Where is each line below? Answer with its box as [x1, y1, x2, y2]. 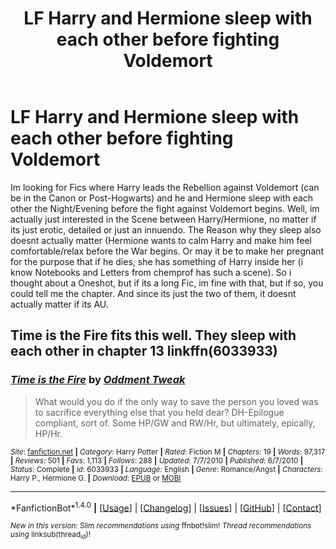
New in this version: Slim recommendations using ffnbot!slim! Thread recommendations [10, 521, 312, 531]
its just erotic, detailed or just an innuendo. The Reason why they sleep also [10, 223, 322, 236]
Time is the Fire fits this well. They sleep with [10, 327, 297, 344]
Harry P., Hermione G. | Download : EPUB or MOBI [10, 473, 182, 483]
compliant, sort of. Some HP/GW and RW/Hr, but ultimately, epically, [34, 417, 316, 429]
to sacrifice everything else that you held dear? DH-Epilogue [34, 406, 285, 418]
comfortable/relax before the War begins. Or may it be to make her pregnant [10, 245, 325, 257]
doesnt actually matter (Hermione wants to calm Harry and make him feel [10, 234, 313, 246]
